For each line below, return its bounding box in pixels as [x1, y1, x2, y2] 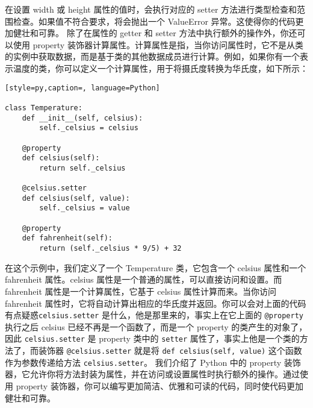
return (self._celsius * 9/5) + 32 [39, 244, 182, 253]
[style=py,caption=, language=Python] [5, 83, 160, 92]
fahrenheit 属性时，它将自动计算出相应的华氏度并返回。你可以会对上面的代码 [5, 297, 306, 309]
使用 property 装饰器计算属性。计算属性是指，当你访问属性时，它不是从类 [13, 38, 303, 51]
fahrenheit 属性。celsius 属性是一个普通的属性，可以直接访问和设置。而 [5, 273, 282, 286]
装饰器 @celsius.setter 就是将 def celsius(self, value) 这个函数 [38, 344, 302, 356]
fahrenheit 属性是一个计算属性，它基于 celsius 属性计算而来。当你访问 [5, 284, 276, 297]
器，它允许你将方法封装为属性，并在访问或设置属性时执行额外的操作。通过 [5, 368, 300, 380]
